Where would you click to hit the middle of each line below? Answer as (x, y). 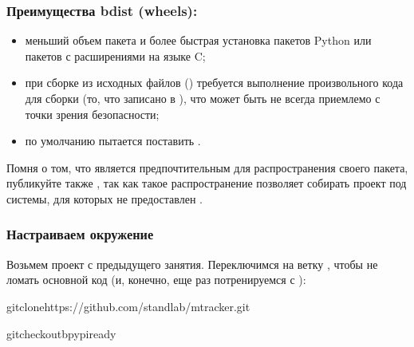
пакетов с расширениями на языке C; (115, 55)
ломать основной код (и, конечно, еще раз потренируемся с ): (156, 280)
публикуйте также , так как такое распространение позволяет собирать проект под (207, 183)
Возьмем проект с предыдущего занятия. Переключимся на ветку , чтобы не (192, 264)
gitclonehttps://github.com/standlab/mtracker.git (128, 306)
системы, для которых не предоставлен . (104, 198)
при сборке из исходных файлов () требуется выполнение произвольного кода (214, 83)
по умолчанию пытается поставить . (113, 141)
